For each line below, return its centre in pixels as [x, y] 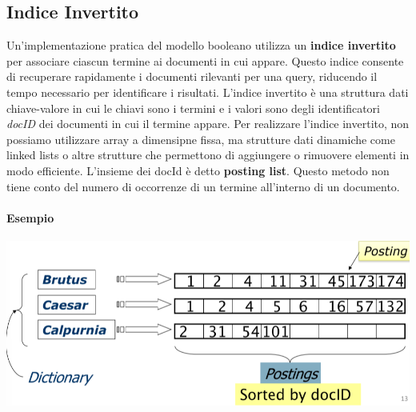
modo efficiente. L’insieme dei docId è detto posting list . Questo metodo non [198, 170]
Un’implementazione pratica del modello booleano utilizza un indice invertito [201, 45]
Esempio [30, 217]
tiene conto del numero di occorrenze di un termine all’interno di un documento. [203, 186]
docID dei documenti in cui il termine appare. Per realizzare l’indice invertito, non [208, 124]
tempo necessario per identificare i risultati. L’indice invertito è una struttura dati [208, 92]
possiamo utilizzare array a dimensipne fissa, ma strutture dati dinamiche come [201, 139]
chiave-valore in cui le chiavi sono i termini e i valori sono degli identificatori [193, 108]
